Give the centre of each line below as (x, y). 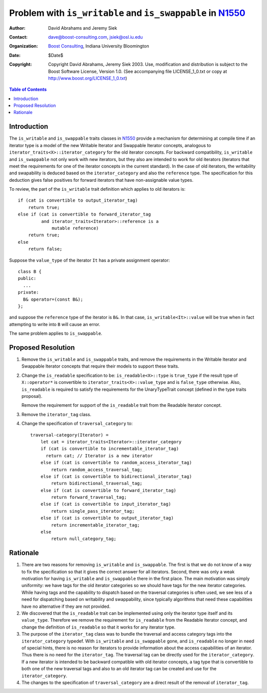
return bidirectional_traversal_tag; (97, 483)
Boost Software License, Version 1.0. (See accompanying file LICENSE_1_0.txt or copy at (138, 71)
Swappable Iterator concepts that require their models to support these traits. (100, 366)
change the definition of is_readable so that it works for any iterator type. (98, 627)
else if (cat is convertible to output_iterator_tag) (107, 518)
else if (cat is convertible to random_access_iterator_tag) (116, 463)
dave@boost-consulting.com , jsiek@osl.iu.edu (95, 37)
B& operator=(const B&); (53, 299)
